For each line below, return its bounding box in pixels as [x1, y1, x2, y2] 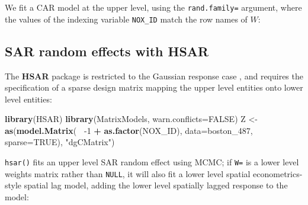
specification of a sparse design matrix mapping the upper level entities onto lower [5, 81, 303, 94]
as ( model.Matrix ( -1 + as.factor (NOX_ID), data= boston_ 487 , [5, 124, 253, 136]
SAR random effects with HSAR [5, 41, 209, 60]
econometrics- [253, 167, 303, 180]
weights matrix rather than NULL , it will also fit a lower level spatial [5, 167, 251, 180]
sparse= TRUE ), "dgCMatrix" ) [5, 136, 115, 148]
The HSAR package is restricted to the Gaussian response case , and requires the [5, 69, 303, 82]
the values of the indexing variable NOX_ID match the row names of [5, 12, 248, 25]
